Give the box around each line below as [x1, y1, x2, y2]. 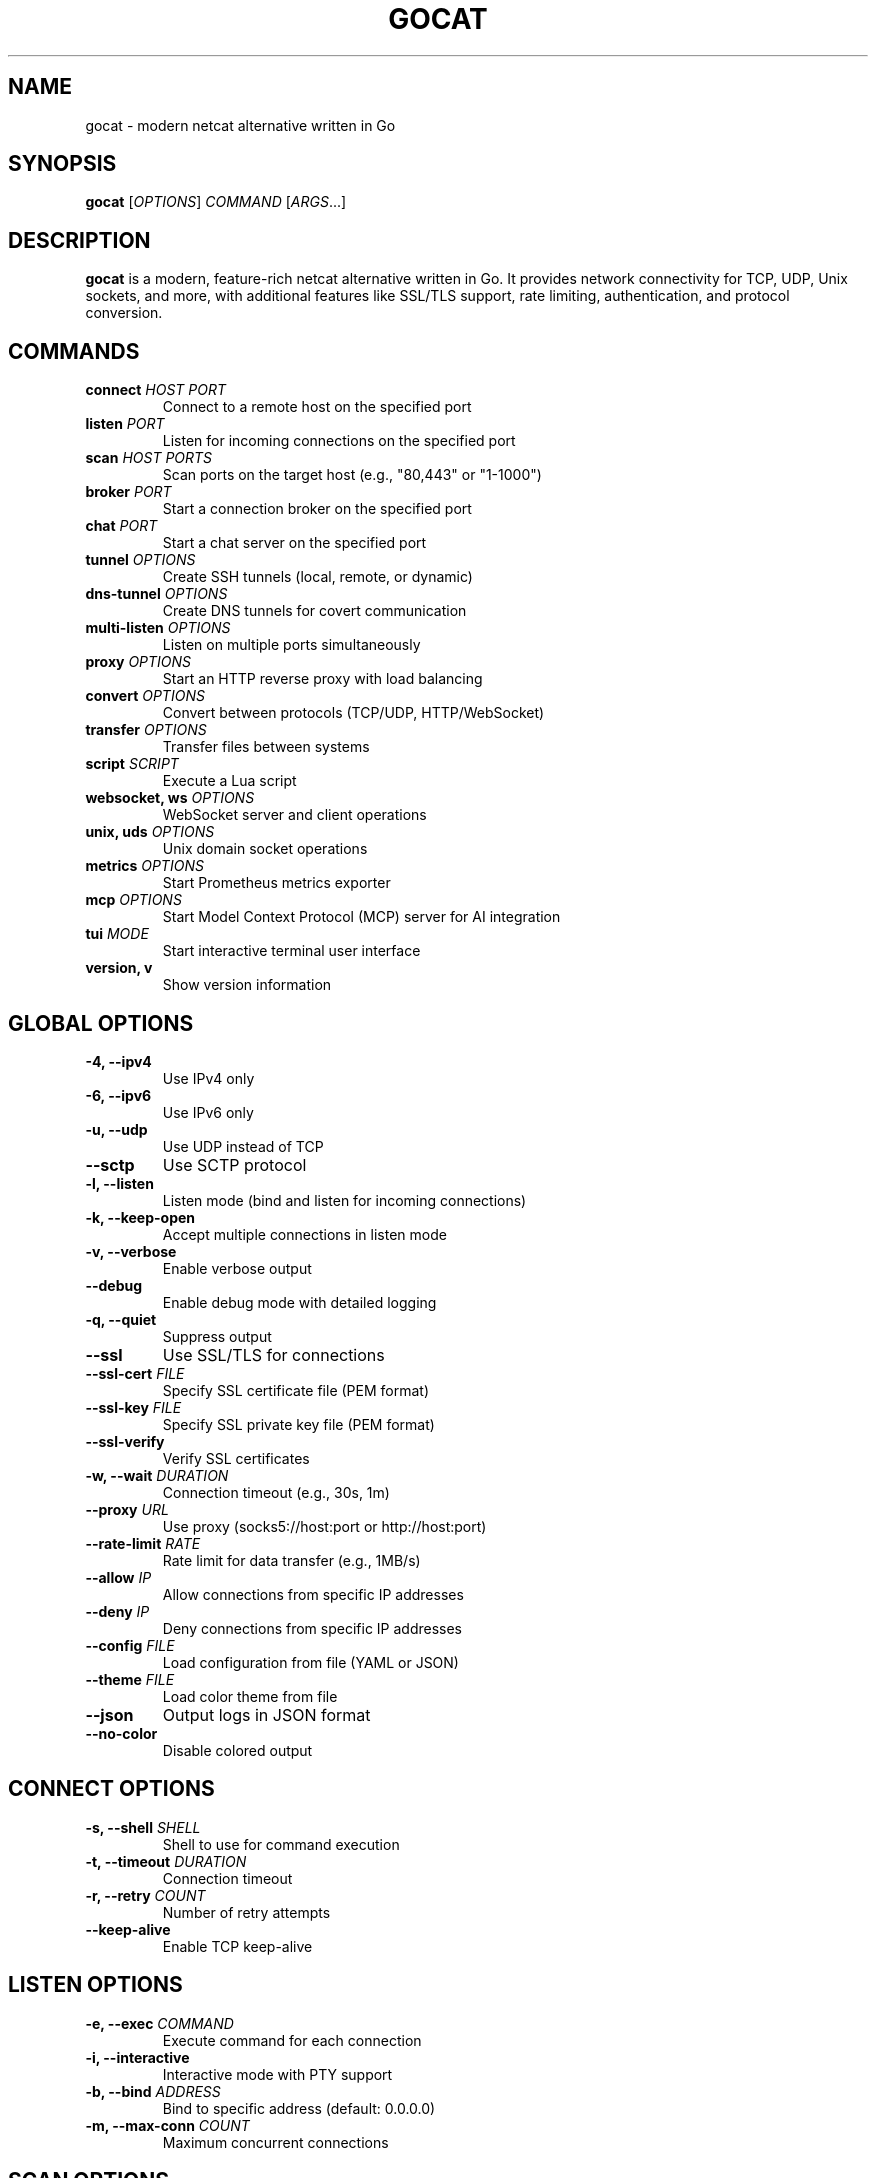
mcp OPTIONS [85, 891, 182, 909]
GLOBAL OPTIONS [8, 1010, 194, 1036]
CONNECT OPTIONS [8, 1776, 215, 1802]
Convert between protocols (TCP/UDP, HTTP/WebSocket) [162, 704, 545, 722]
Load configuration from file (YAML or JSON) [162, 1653, 459, 1671]
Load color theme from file [162, 1687, 338, 1705]
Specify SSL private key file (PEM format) [162, 1415, 435, 1433]
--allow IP [85, 1568, 152, 1586]
